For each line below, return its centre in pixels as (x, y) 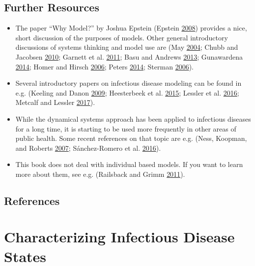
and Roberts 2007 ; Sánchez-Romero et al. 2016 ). (88, 148)
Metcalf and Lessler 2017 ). (55, 102)
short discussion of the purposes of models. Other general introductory (122, 37)
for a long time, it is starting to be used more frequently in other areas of (126, 128)
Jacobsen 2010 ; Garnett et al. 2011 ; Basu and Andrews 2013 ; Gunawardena (129, 56)
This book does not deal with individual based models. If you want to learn (129, 164)
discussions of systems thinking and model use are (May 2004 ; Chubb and (127, 47)
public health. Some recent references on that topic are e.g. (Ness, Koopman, (131, 138)
